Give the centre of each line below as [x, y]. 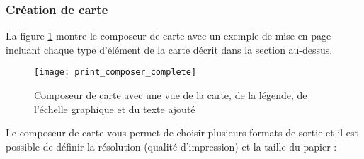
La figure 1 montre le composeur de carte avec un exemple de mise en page [169, 36]
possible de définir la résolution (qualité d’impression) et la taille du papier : [171, 146]
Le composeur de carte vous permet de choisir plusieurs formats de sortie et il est [182, 132]
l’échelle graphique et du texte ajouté [115, 108]
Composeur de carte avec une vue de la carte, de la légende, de [171, 95]
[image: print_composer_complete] [115, 72]
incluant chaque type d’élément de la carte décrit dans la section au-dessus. [169, 49]
